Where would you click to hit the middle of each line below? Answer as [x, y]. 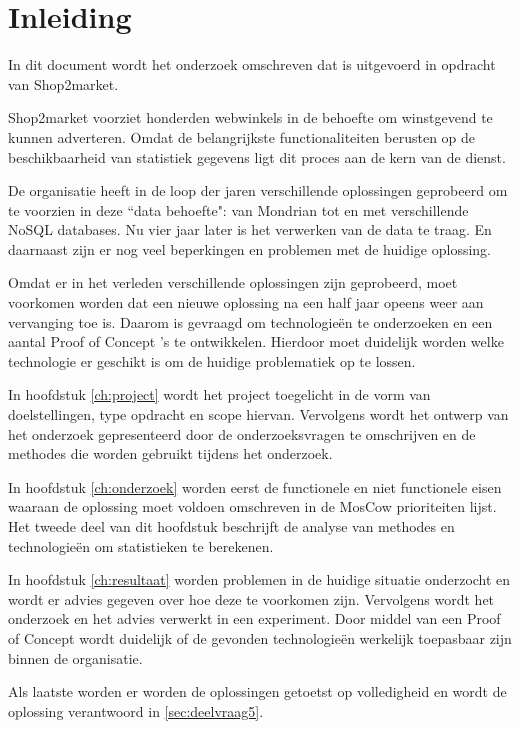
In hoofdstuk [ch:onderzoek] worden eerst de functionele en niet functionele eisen [255, 486]
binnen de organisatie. [75, 657]
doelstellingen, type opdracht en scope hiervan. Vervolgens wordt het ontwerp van [258, 414]
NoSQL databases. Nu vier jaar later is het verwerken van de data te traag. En [250, 229]
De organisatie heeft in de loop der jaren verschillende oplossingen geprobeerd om [258, 190]
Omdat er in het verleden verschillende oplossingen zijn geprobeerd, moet [233, 282]
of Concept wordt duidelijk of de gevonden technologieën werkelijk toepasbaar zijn [260, 637]
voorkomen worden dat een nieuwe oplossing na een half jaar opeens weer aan [246, 302]
